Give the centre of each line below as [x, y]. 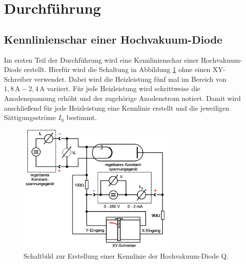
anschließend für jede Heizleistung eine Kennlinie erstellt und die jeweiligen [117, 108]
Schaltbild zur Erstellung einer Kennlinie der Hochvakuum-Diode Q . [126, 256]
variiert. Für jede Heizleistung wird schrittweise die [123, 88]
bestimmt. [82, 117]
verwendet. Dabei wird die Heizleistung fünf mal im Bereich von [130, 79]
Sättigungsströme [30, 117]
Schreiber [18, 79]
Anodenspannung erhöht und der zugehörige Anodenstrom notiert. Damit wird [123, 98]
